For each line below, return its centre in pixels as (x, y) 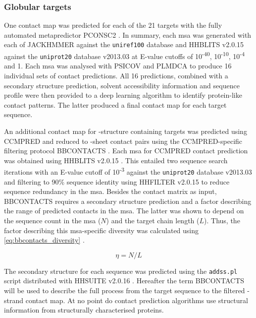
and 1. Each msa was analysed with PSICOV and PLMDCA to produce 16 (118, 66)
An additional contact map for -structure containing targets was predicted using (126, 131)
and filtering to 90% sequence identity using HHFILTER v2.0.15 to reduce (117, 181)
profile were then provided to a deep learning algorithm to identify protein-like (123, 95)
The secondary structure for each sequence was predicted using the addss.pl (121, 271)
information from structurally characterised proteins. (84, 310)
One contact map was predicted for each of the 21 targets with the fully (113, 25)
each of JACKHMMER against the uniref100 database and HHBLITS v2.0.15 (124, 44)
